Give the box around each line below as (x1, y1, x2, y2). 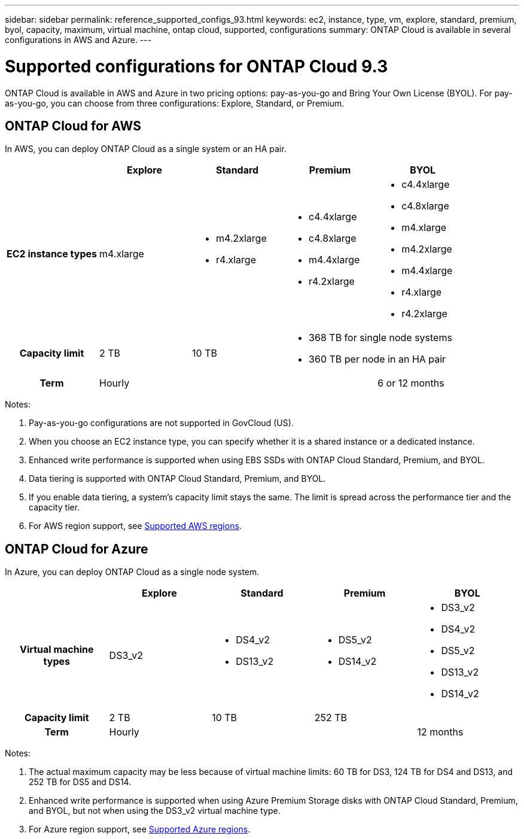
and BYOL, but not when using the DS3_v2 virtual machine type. (29, 805, 281, 816)
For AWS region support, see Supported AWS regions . (29, 521, 242, 531)
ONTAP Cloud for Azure (5, 541, 148, 557)
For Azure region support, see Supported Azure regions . (29, 824, 251, 835)
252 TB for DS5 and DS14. (29, 777, 132, 788)
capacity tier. (29, 502, 80, 513)
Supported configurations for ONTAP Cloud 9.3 (5, 56, 388, 77)
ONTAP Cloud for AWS (5, 118, 141, 133)
